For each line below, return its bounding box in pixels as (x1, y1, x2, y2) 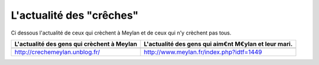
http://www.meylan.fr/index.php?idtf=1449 (144, 47, 262, 56)
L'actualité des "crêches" (11, 9, 139, 22)
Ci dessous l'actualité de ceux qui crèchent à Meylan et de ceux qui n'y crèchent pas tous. (11, 29, 232, 36)
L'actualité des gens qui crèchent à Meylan (14, 40, 138, 48)
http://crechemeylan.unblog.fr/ (14, 47, 100, 56)
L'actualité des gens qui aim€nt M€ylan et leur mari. (144, 40, 293, 48)
